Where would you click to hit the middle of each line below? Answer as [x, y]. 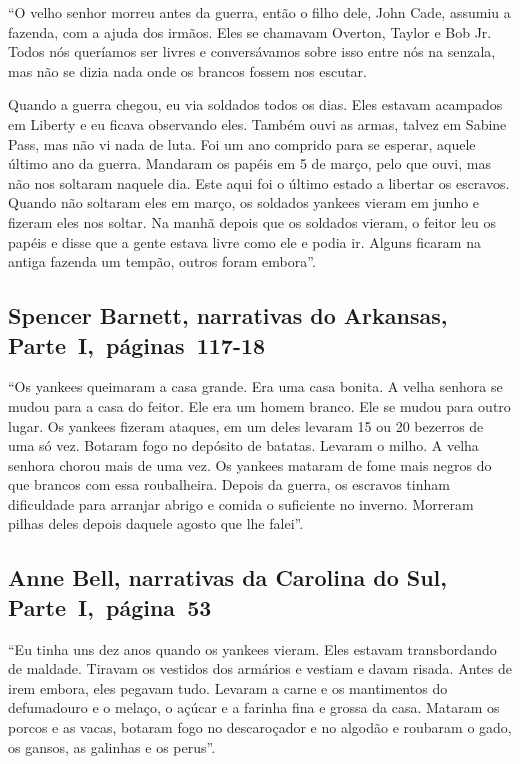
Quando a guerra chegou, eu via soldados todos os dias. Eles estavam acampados [255, 104]
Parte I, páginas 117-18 [137, 344]
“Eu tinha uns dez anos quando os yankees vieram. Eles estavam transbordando [252, 648]
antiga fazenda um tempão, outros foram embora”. [162, 261]
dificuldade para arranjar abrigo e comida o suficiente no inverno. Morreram [241, 503]
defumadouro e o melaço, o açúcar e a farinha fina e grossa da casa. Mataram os [254, 707]
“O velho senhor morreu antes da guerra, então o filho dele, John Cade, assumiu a [259, 12]
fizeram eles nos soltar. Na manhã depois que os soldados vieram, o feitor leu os [252, 221]
